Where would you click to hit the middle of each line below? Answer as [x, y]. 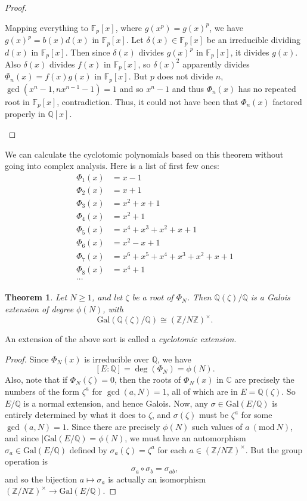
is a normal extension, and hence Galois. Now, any [116, 403]
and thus [188, 88]
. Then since [88, 52]
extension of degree [39, 309]
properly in [25, 114]
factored [287, 101]
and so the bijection [41, 479]
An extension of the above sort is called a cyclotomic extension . [121, 339]
